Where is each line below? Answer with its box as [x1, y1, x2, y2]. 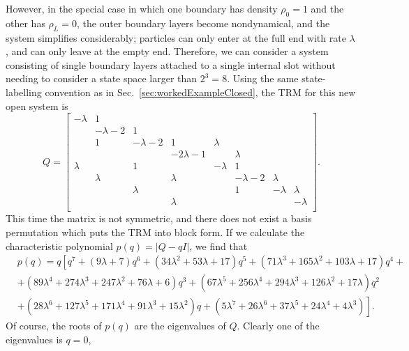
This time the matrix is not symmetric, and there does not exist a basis [6, 211, 312, 226]
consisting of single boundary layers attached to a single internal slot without [6, 57, 336, 72]
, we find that [189, 238, 248, 253]
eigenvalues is [6, 331, 63, 346]
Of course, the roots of [6, 318, 102, 333]
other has [6, 15, 45, 30]
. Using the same [227, 71, 299, 86]
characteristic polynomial [6, 238, 113, 253]
